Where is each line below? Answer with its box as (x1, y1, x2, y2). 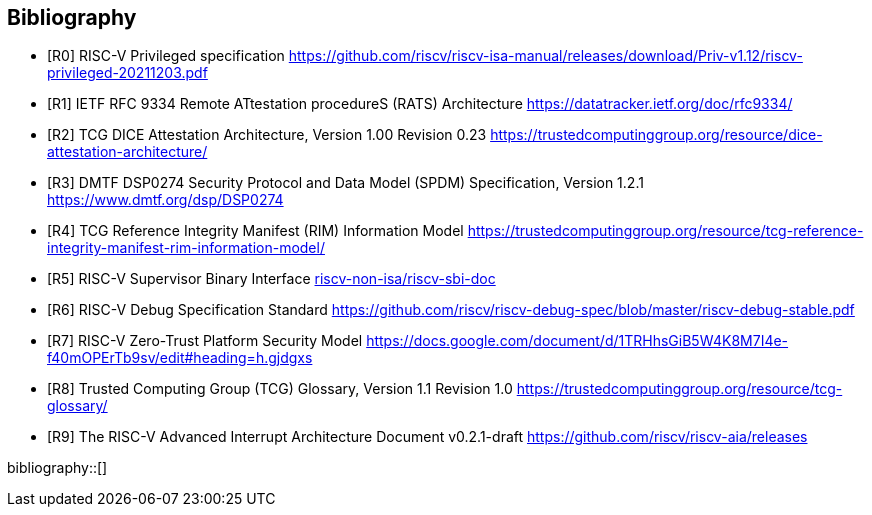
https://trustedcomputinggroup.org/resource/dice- (490, 126, 823, 144)
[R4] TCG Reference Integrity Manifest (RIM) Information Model (47, 222, 464, 240)
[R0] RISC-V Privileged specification (47, 47, 285, 65)
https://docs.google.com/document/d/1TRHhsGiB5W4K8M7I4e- (366, 332, 789, 350)
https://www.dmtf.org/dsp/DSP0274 (47, 191, 284, 209)
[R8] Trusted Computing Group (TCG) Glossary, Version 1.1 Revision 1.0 (47, 380, 513, 398)
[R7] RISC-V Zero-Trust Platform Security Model (47, 332, 363, 350)
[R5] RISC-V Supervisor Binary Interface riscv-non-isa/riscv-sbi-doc (47, 270, 496, 288)
